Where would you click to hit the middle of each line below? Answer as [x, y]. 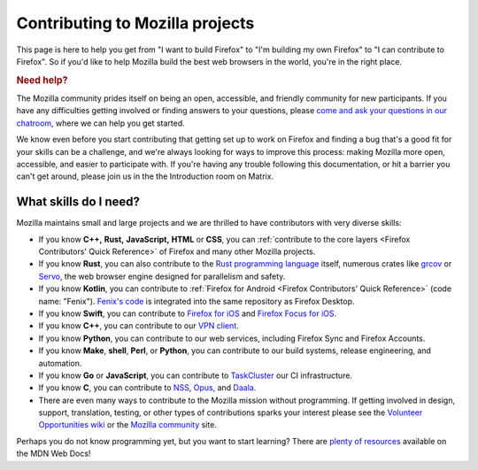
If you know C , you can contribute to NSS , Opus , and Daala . [147, 388]
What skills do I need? [78, 202]
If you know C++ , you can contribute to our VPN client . [139, 326]
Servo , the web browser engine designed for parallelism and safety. [162, 276]
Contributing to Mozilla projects [135, 23]
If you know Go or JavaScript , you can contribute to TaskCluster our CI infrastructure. [196, 375]
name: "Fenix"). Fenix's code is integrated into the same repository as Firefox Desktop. [197, 301]
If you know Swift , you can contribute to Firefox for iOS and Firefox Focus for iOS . [188, 313]
